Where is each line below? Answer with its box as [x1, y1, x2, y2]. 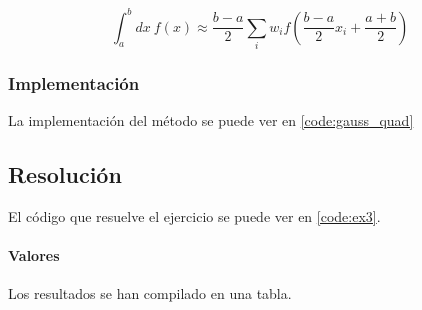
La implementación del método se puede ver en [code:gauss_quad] [8, 110, 414, 131]
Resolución [8, 159, 122, 190]
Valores [8, 245, 60, 266]
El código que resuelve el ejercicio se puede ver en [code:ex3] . [8, 205, 381, 226]
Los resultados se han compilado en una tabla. [8, 283, 292, 304]
